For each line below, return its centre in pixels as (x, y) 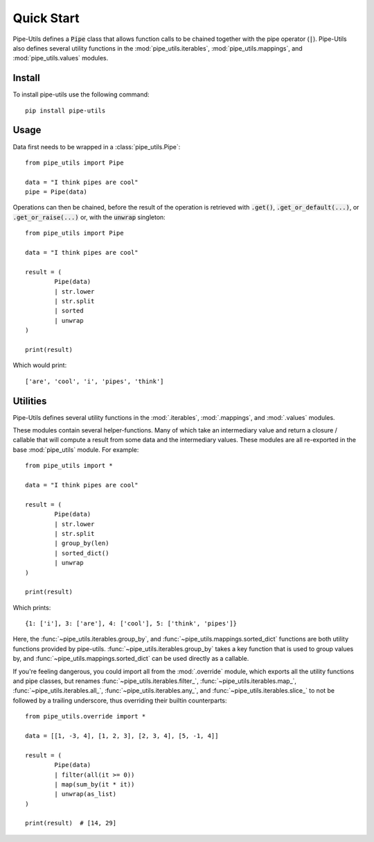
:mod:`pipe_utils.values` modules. (61, 58)
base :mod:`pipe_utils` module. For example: (76, 449)
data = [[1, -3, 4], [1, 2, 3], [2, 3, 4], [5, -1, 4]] (122, 735)
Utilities (30, 401)
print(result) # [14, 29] (71, 823)
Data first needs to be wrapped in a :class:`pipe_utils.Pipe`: (97, 146)
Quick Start (46, 18)
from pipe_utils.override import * (86, 716)
